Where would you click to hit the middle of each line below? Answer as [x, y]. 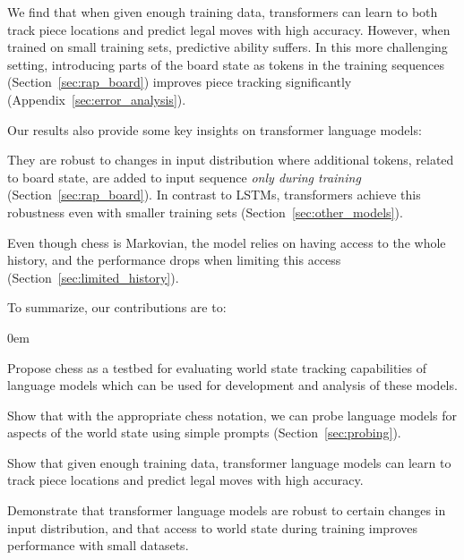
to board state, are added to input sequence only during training [184, 177]
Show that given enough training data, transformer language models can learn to [229, 462]
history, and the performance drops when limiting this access [174, 260]
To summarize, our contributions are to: [117, 307]
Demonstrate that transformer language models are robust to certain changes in [227, 510]
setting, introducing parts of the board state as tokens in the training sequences [226, 64]
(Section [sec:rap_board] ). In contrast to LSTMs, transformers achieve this [214, 195]
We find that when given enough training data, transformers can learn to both [223, 12]
